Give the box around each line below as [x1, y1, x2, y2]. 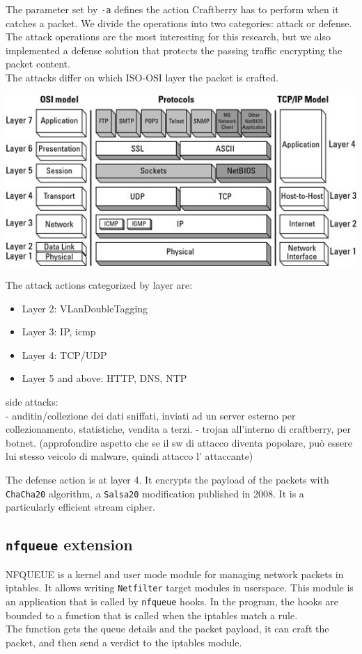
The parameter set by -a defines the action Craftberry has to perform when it [6, 2, 339, 16]
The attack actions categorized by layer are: [6, 278, 193, 292]
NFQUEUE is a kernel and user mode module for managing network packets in [6, 566, 344, 581]
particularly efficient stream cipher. [6, 500, 155, 514]
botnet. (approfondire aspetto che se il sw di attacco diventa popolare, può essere [6, 435, 352, 449]
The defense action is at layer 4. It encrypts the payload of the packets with [6, 472, 329, 487]
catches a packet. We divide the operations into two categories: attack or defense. [6, 15, 352, 30]
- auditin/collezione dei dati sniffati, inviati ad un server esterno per [6, 408, 296, 422]
